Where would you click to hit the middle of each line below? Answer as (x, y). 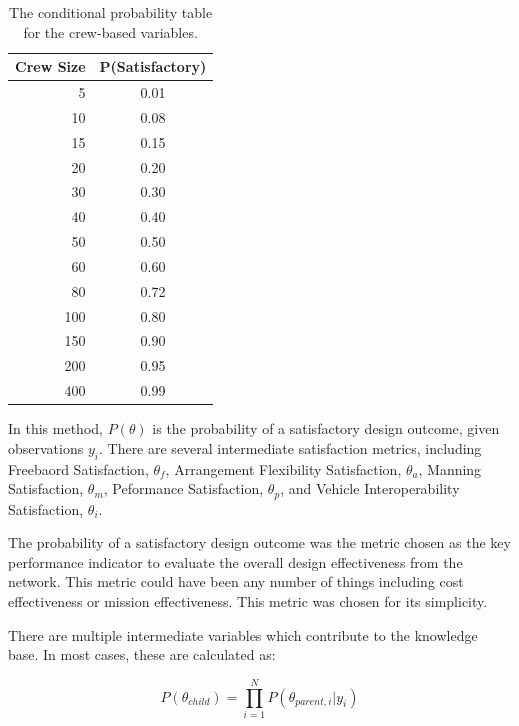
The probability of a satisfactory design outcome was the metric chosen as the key (259, 542)
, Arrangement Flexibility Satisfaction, (283, 468)
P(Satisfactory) (153, 66)
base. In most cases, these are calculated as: (142, 654)
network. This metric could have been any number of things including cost (236, 581)
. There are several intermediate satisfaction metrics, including (290, 447)
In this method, (55, 428)
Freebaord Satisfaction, (78, 468)
